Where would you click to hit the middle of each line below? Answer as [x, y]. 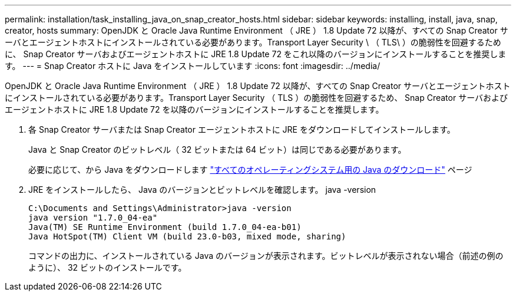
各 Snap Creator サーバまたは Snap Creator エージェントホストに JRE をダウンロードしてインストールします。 [242, 129]
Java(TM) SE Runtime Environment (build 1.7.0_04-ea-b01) [165, 227]
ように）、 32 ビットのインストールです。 [107, 267]
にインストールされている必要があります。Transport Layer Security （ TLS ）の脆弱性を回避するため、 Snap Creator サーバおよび [257, 98]
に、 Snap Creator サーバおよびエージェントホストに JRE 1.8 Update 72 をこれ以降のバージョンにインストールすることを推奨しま [256, 54]
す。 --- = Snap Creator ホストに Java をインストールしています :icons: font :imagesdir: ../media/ [193, 66]
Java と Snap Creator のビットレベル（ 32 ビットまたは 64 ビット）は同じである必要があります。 [217, 149]
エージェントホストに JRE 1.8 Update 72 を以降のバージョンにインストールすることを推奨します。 [194, 109]
